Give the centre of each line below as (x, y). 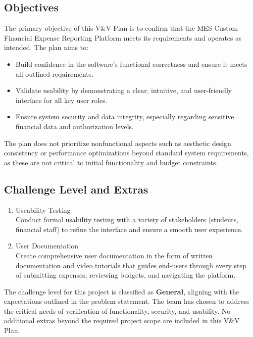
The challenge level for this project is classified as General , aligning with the (122, 291)
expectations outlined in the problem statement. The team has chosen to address (127, 301)
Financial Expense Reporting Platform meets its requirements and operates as (123, 37)
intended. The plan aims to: (46, 47)
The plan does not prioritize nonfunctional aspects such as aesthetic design (118, 143)
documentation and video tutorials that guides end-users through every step (131, 265)
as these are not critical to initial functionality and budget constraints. (111, 162)
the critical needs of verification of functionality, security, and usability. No (117, 311)
